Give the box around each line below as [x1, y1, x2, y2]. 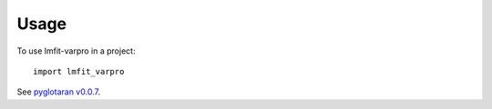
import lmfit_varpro [33, 66, 125, 76]
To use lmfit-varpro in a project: [16, 45, 136, 56]
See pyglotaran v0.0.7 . [16, 86, 100, 97]
